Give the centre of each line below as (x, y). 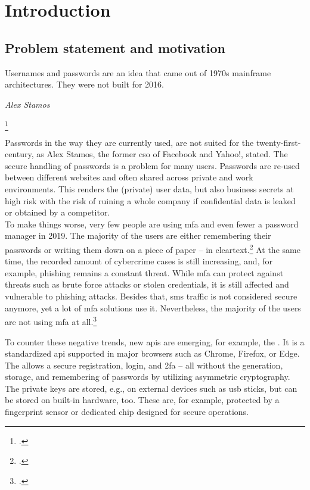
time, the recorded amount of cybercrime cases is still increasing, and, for (139, 261)
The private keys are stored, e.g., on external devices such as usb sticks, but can (151, 388)
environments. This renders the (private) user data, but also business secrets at (149, 189)
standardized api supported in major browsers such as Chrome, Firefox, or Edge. (152, 353)
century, (19, 154)
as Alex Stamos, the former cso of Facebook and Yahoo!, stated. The (162, 154)
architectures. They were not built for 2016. (85, 84)
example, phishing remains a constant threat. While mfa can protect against (144, 272)
